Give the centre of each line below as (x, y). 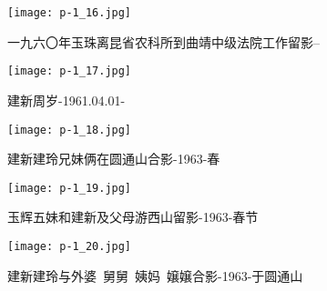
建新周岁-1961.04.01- (66, 100)
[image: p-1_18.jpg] (70, 130)
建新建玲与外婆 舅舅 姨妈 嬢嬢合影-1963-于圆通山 (155, 275)
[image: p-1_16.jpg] (70, 13)
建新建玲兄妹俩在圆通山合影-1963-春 (114, 159)
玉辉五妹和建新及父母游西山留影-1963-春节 (133, 217)
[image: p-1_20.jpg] (70, 246)
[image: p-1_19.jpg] (70, 188)
